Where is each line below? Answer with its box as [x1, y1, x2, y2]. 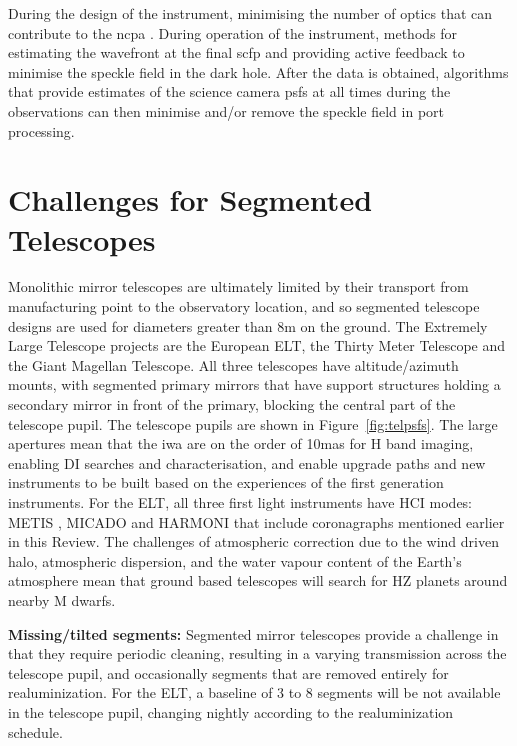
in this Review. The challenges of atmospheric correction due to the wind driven [8, 531, 499, 552]
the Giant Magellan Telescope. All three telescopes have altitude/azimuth [8, 354, 459, 375]
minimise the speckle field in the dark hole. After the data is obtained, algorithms [8, 61, 509, 82]
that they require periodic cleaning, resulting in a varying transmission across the [8, 643, 507, 664]
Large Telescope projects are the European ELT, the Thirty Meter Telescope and [8, 335, 506, 356]
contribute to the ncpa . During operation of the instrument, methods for [8, 22, 458, 43]
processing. [8, 120, 75, 141]
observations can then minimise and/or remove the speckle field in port [8, 100, 445, 121]
